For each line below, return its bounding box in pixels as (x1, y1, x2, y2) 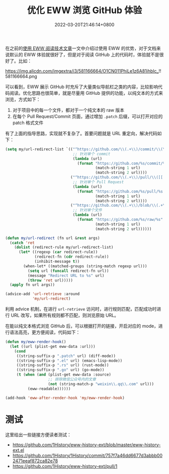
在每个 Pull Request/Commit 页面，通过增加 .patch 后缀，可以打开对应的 (12, 113, 163, 119)
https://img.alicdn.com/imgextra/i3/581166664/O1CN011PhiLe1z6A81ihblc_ (5, 68, 159, 74)
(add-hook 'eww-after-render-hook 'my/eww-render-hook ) (5, 395, 125, 400)
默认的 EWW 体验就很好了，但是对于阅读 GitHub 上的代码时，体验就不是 (9, 51, 159, 57)
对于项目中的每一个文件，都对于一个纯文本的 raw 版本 (12, 107, 125, 113)
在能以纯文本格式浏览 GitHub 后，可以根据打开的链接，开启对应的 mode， (5, 323, 158, 329)
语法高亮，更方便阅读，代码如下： (9, 329, 80, 335)
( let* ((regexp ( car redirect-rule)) (18, 250, 98, 255)
